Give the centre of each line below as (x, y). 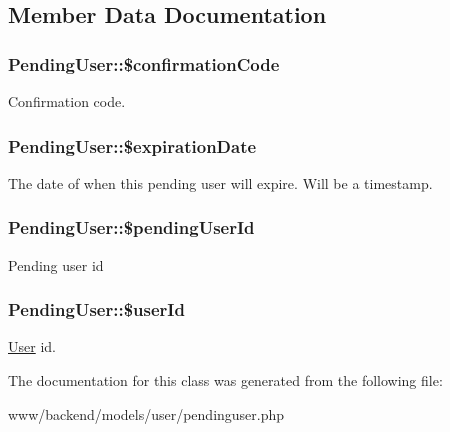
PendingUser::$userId (96, 309)
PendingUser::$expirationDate (132, 145)
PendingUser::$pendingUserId (131, 227)
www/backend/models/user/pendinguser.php (146, 413)
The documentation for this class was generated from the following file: (225, 380)
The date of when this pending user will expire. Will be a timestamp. (220, 182)
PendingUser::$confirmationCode (144, 63)
